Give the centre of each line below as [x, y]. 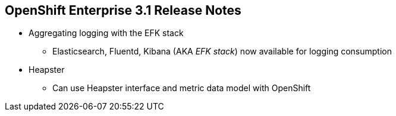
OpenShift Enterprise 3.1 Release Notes [123, 10]
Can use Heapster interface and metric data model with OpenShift [182, 88]
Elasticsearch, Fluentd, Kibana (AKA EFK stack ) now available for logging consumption [222, 51]
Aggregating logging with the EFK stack [106, 33]
